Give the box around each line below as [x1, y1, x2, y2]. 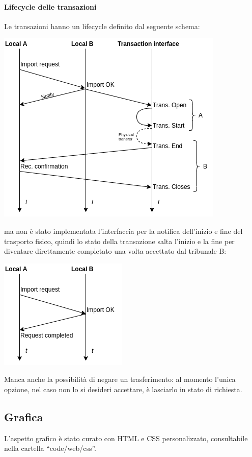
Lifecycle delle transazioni [4, 1, 97, 12]
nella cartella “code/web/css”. [4, 443, 96, 453]
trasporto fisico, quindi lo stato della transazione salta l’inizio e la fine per [4, 235, 235, 246]
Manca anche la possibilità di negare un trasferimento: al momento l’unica [4, 374, 236, 384]
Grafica [4, 408, 43, 424]
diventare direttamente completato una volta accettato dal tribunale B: [4, 246, 227, 256]
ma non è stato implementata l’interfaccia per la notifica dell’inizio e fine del [4, 225, 243, 236]
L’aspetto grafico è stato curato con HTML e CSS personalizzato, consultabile [4, 432, 248, 443]
